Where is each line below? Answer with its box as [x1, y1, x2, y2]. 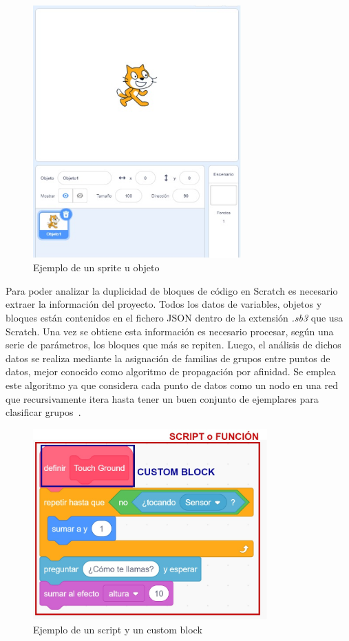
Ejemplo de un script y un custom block [33, 622, 202, 636]
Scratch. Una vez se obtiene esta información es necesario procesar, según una [6, 324, 334, 338]
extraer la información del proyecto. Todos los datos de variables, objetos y [6, 297, 322, 311]
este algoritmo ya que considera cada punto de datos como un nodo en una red [6, 378, 338, 392]
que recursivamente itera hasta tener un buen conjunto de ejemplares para [6, 391, 319, 406]
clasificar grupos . [6, 405, 81, 419]
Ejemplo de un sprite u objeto [33, 260, 160, 275]
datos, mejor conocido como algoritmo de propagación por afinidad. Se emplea [6, 364, 336, 379]
